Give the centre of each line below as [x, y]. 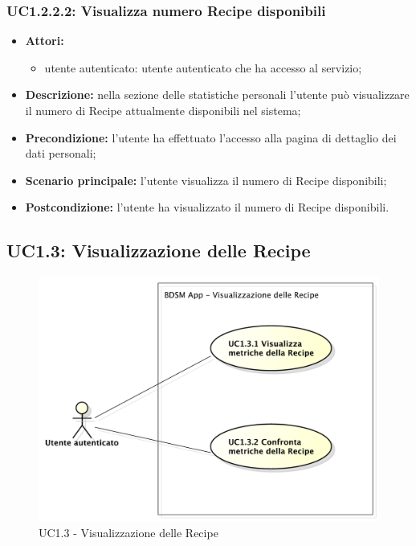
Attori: [45, 41]
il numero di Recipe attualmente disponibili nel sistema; [163, 110]
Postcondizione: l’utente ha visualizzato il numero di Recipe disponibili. [207, 207]
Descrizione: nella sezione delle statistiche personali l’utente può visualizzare [217, 94]
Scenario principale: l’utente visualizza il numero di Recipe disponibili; [206, 180]
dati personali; [61, 153]
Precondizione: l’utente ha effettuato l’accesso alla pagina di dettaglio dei [211, 137]
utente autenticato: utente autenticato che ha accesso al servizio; [203, 67]
